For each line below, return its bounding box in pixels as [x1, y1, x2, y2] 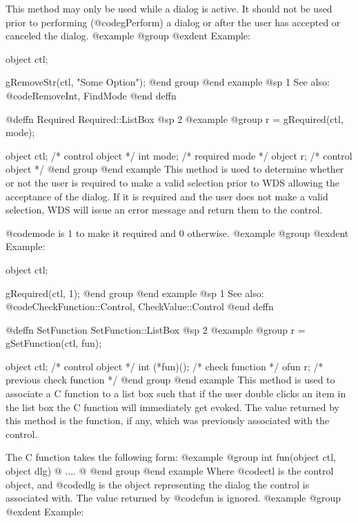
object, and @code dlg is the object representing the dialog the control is [6, 477, 310, 491]
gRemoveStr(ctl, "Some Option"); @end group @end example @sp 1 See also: [6, 75, 330, 89]
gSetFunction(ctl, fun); [6, 336, 102, 350]
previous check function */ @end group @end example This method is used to [6, 372, 335, 387]
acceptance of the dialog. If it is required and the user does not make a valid [6, 189, 328, 203]
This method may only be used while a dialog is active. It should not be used [6, 1, 332, 15]
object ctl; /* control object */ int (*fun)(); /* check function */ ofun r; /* [6, 359, 324, 373]
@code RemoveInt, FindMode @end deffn [6, 88, 177, 102]
